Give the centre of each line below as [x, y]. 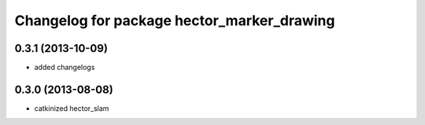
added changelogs [65, 68]
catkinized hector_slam [72, 108]
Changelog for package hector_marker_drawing [175, 20]
